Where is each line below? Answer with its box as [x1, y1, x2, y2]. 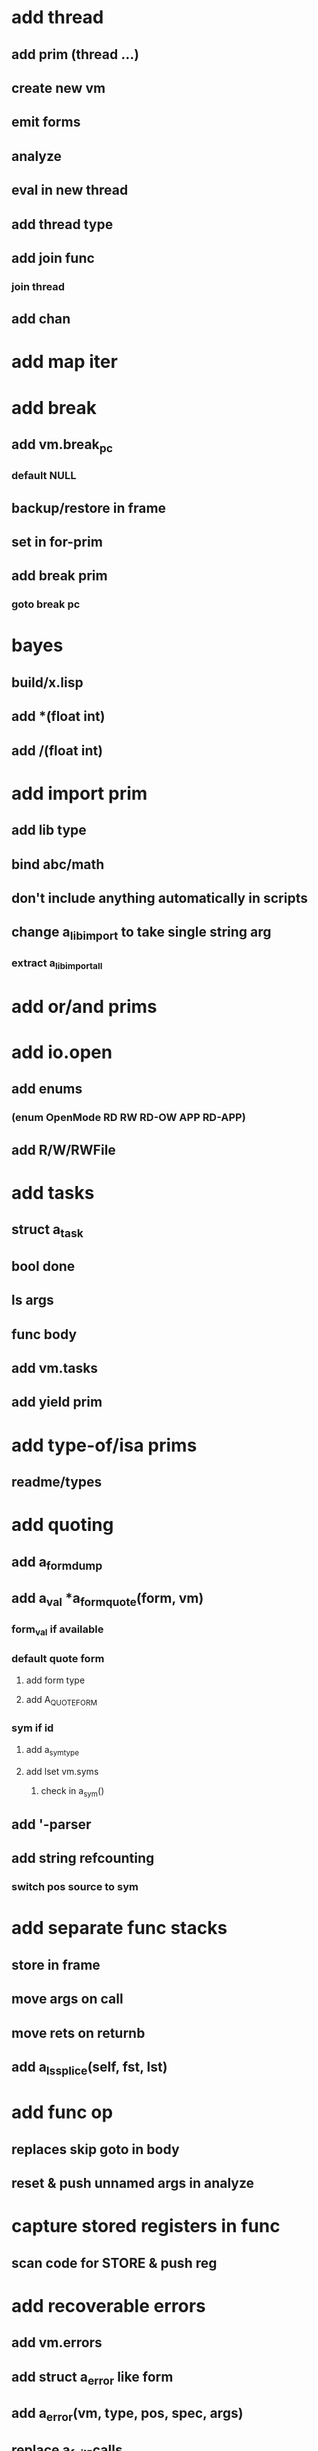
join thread [11, 279, 66, 293]
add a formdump [11, 1553, 103, 1573]
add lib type [11, 822, 87, 839]
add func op [11, 2101, 114, 2124]
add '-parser [11, 1816, 92, 1833]
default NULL [11, 469, 77, 483]
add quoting [11, 1514, 114, 1536]
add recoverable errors [11, 2294, 206, 2317]
